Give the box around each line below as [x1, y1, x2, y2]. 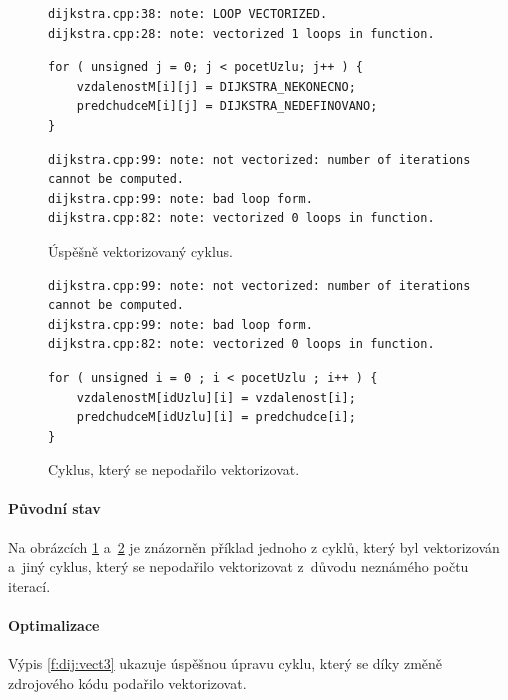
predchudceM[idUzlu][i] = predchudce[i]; [76, 410, 356, 425]
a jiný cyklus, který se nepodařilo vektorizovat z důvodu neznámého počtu [8, 556, 469, 577]
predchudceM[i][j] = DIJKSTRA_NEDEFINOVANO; [76, 99, 378, 114]
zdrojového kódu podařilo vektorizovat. [8, 672, 247, 693]
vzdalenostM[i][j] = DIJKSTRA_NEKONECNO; [76, 79, 356, 94]
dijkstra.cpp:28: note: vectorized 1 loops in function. [48, 26, 435, 41]
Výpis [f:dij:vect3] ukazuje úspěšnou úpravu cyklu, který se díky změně [8, 653, 443, 674]
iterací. [8, 575, 51, 596]
